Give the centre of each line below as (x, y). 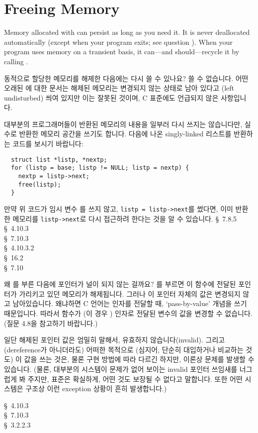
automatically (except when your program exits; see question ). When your (118, 42)
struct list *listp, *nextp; (59, 160)
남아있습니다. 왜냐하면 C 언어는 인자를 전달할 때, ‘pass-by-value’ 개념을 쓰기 (130, 303)
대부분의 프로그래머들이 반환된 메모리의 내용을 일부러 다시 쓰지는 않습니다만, (123, 124)
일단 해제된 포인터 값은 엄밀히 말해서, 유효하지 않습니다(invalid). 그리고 (115, 340)
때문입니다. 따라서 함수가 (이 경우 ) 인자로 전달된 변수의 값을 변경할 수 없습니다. (128, 313)
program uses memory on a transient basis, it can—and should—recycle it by (122, 52)
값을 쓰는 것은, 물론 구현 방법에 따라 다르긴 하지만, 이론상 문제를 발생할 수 (139, 359)
